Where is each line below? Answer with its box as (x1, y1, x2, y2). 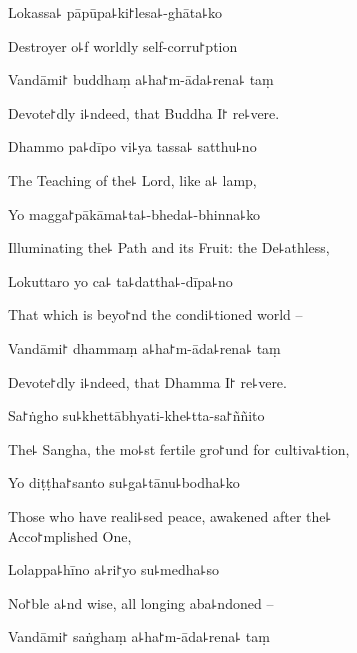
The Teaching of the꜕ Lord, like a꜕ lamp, (8, 169, 257, 190)
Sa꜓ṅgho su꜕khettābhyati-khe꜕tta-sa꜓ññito (8, 405, 265, 426)
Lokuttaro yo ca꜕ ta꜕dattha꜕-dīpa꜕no (8, 270, 233, 291)
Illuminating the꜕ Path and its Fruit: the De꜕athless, (8, 237, 330, 258)
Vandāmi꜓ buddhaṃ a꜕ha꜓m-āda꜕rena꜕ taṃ (8, 69, 274, 90)
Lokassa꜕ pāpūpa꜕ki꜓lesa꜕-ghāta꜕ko (8, 2, 223, 22)
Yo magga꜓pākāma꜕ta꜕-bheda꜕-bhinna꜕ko (8, 203, 261, 224)
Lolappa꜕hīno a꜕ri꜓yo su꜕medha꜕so (8, 559, 219, 580)
